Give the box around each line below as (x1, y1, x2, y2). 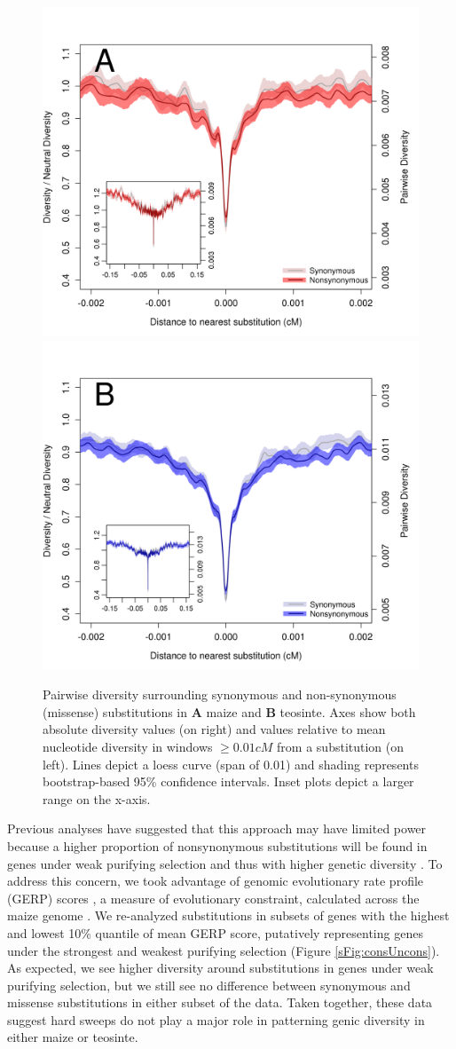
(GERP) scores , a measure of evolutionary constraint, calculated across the (7, 888, 420, 907)
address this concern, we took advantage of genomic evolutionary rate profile (7, 872, 424, 890)
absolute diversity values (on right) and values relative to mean (43, 720, 386, 738)
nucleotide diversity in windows (43, 737, 213, 755)
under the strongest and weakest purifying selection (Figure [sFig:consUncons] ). (7, 941, 440, 959)
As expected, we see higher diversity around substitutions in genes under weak (7, 958, 434, 977)
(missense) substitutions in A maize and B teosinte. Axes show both (43, 702, 416, 721)
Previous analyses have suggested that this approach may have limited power (7, 819, 427, 838)
